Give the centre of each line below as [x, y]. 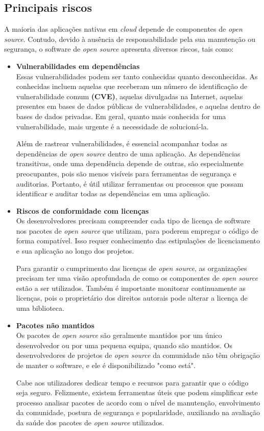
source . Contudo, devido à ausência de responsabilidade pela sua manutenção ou [130, 39]
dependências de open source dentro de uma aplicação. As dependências [128, 153]
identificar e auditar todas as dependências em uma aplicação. [113, 194]
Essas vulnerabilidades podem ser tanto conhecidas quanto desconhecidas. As [137, 76]
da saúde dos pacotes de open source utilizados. [90, 422]
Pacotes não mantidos [55, 325]
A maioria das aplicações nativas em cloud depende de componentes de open [123, 29]
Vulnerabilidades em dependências [78, 66]
